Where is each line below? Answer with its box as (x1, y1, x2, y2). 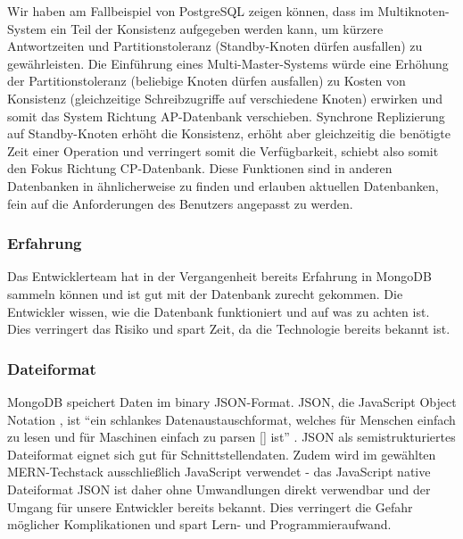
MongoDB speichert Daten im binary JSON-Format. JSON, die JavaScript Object (7, 392, 457, 410)
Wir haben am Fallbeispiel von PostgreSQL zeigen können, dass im (7, 2, 374, 20)
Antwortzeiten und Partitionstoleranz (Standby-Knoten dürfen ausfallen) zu (7, 37, 423, 55)
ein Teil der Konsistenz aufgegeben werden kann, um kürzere (50, 19, 384, 37)
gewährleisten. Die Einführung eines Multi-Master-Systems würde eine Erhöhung (7, 54, 449, 72)
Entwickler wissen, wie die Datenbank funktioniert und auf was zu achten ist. (7, 302, 430, 320)
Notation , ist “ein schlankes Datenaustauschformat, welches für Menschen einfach (7, 410, 456, 428)
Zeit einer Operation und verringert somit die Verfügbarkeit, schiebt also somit (7, 141, 439, 160)
